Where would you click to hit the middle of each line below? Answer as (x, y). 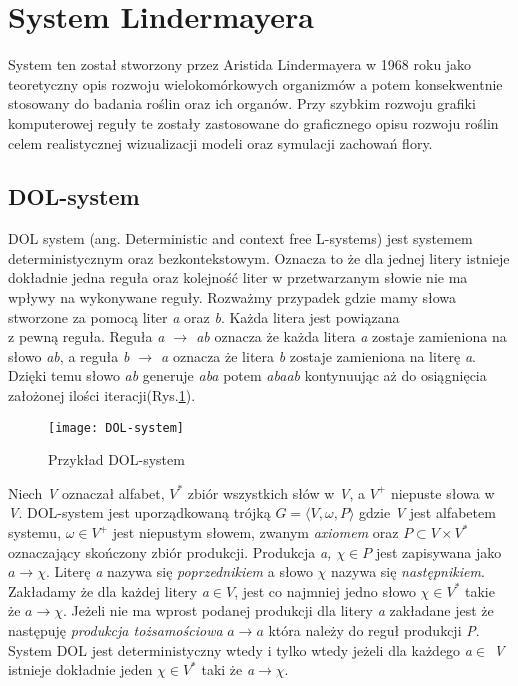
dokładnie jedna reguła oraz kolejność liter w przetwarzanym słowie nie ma (238, 277)
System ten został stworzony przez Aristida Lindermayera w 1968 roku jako (240, 64)
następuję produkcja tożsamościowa (115, 630)
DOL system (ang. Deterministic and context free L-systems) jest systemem (240, 238)
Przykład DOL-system (116, 459)
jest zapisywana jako (438, 551)
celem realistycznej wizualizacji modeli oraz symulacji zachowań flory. (220, 142)
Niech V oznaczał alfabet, (86, 492)
